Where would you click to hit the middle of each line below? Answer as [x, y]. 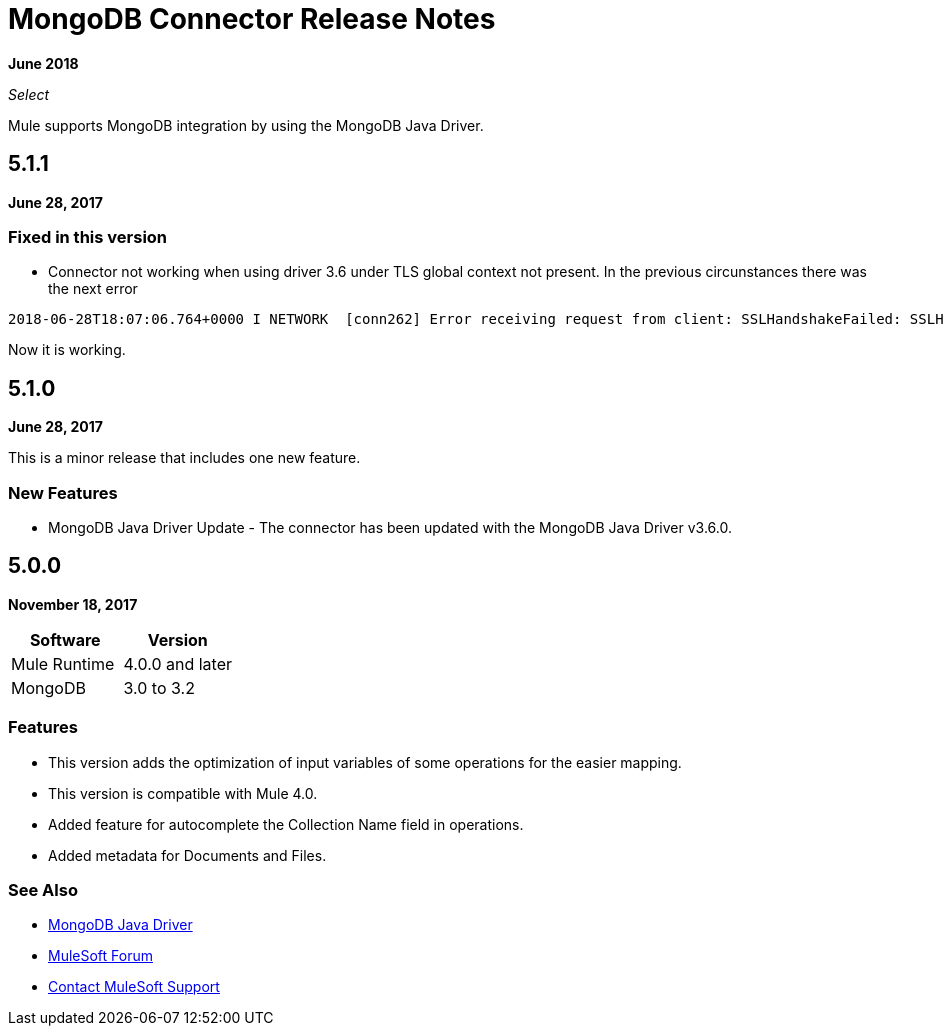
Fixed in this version [88, 236]
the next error [93, 289]
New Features [63, 492]
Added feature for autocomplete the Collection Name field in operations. [286, 824]
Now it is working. [67, 350]
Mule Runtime [63, 663]
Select [29, 94]
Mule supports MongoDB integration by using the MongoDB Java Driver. [246, 125]
